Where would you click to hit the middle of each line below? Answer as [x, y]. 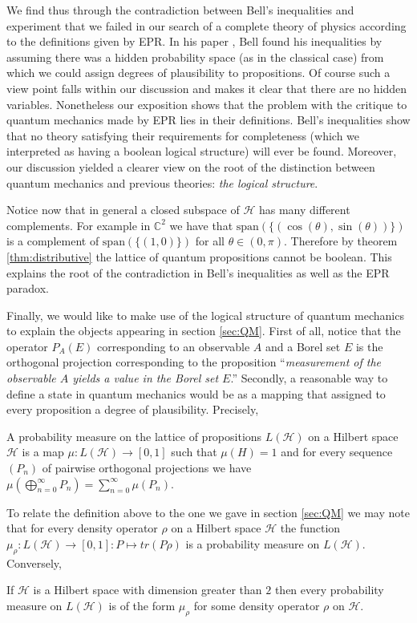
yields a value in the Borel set [146, 378]
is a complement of [53, 241]
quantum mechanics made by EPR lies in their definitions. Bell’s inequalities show [208, 120]
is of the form [142, 605]
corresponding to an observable [174, 346]
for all [210, 241]
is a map [43, 452]
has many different [304, 210]
